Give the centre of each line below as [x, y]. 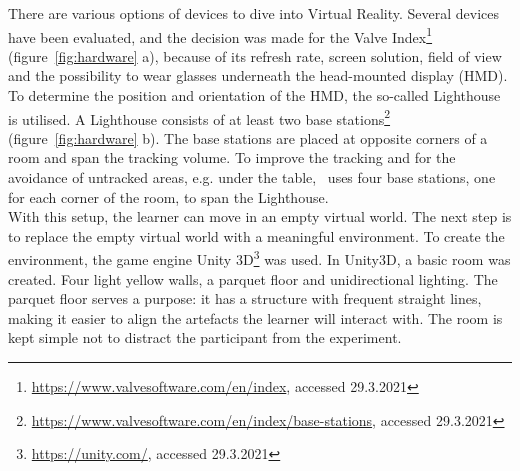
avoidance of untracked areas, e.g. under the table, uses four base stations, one [252, 177]
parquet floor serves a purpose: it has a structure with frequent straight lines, [245, 298]
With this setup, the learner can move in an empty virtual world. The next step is [260, 216]
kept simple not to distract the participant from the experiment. [205, 337]
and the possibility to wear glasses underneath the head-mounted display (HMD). [258, 75]
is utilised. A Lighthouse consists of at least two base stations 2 [199, 117]
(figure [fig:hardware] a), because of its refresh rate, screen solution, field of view [255, 55]
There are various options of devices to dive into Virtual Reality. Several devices [254, 13]
